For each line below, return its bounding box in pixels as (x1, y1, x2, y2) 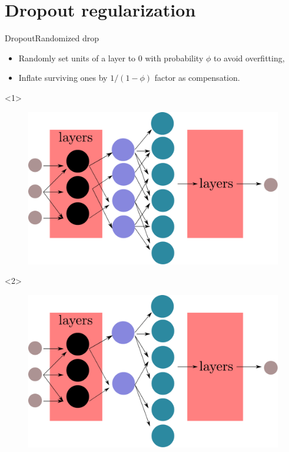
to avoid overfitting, (214, 51, 285, 64)
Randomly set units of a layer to (18, 51, 136, 64)
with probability (145, 51, 204, 64)
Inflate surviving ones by (18, 71, 108, 84)
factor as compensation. (154, 71, 240, 84)
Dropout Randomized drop (5, 32, 99, 44)
